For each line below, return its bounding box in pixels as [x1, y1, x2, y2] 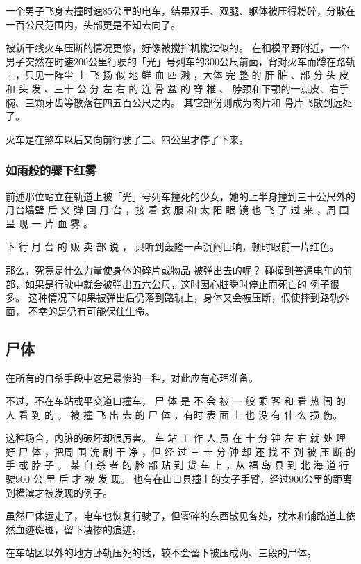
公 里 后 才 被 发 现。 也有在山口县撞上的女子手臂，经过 [33, 472, 289, 486]
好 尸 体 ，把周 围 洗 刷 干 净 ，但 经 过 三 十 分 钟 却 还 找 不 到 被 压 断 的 [6, 444, 355, 458]
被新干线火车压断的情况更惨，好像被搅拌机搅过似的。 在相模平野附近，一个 [6, 40, 349, 55]
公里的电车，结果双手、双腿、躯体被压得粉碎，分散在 [112, 3, 355, 17]
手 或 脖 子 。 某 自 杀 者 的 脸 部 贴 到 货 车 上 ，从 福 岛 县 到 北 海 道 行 [6, 458, 349, 472]
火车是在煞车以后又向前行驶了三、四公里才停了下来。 [6, 131, 249, 146]
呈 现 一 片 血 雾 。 [6, 216, 93, 230]
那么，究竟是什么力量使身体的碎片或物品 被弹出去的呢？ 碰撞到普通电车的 [6, 262, 343, 277]
